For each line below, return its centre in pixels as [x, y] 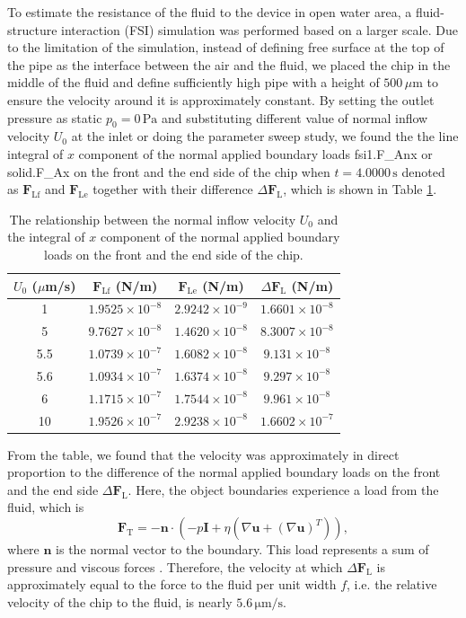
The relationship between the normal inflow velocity [153, 219]
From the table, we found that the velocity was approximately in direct [203, 454]
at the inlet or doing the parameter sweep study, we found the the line [265, 136]
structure [32, 29]
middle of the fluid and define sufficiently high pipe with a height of [193, 82]
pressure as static [55, 117]
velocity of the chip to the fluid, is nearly [120, 601]
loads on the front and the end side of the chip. [173, 254]
